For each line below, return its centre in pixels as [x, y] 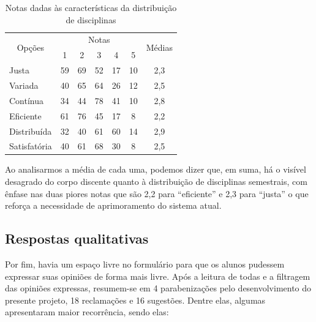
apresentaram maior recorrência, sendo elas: [87, 312]
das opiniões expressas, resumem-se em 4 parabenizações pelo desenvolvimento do [158, 288]
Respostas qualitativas [77, 238]
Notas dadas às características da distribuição [91, 7]
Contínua [27, 100]
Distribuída [31, 131]
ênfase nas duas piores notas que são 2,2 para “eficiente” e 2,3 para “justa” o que [157, 193]
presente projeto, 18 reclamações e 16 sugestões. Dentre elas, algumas [135, 300]
